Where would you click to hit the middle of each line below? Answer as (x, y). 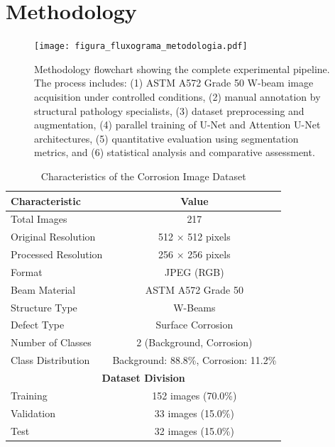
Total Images (39, 219)
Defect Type (38, 325)
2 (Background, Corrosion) (194, 342)
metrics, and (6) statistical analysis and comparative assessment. (175, 152)
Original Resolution (53, 237)
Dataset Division (143, 377)
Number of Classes (51, 342)
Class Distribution (50, 360)
